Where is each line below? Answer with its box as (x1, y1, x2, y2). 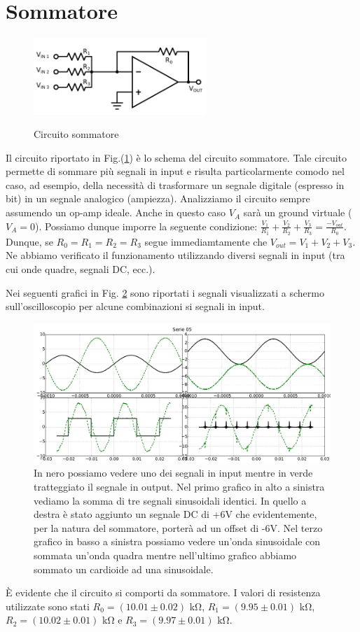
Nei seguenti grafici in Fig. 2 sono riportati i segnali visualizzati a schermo (6, 285, 324, 300)
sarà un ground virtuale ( (243, 205, 352, 220)
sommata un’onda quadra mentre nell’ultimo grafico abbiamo (34, 548, 297, 562)
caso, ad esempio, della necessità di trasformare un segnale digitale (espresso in (6, 177, 345, 192)
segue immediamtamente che (144, 234, 268, 248)
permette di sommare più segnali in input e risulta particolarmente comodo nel (6, 164, 345, 178)
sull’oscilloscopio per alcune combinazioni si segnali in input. (6, 299, 265, 314)
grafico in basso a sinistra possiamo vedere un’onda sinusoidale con (34, 534, 321, 549)
